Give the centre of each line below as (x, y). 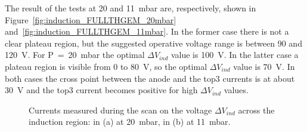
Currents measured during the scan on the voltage (120, 110)
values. (236, 90)
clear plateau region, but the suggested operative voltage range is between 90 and (153, 43)
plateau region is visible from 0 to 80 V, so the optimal (106, 66)
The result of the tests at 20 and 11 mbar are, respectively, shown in (131, 8)
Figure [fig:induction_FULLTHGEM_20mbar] (91, 19)
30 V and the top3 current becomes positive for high (101, 90)
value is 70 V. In (264, 66)
